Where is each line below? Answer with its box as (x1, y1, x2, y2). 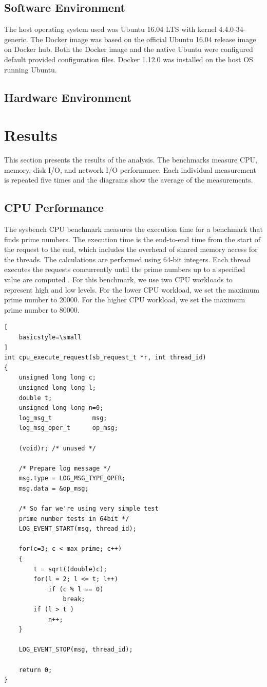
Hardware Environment (4, 89, 132, 105)
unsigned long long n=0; (18, 404, 104, 412)
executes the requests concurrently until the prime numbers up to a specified (4, 264, 245, 275)
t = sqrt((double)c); (33, 565, 107, 573)
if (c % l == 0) (48, 585, 104, 593)
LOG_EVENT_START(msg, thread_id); (18, 525, 137, 533)
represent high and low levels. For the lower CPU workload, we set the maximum (4, 284, 259, 295)
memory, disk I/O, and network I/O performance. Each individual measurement (4, 164, 256, 175)
